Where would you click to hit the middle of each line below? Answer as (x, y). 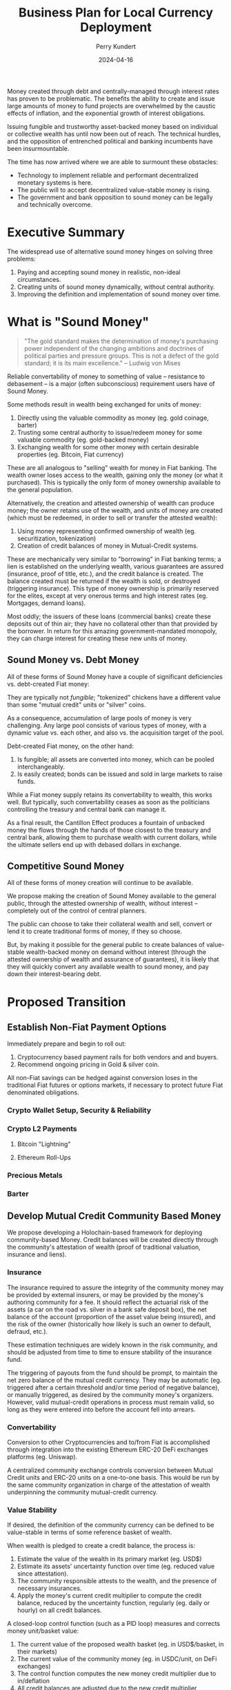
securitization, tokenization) (57, 538)
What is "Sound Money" (78, 322)
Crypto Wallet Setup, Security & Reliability (79, 1110)
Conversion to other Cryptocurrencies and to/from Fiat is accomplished (109, 1442)
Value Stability (32, 1509)
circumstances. (39, 279)
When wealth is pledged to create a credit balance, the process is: (101, 1546)
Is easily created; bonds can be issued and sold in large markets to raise (120, 774)
